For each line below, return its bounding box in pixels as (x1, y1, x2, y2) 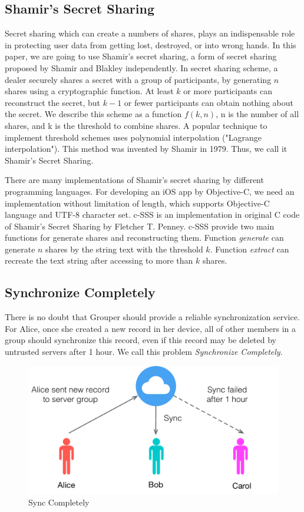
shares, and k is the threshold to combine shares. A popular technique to (5, 119, 267, 131)
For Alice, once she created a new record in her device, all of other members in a (5, 322, 296, 334)
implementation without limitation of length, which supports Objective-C (5, 197, 270, 209)
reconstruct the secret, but (5, 96, 101, 108)
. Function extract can (210, 242, 289, 255)
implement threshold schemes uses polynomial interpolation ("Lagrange (5, 131, 262, 143)
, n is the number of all (216, 108, 299, 120)
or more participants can (183, 85, 272, 97)
